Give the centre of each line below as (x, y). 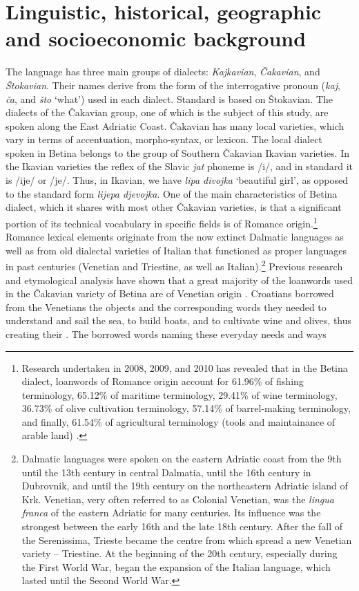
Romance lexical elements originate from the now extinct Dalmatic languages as (175, 237)
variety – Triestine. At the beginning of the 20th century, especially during (179, 553)
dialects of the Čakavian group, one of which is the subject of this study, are (167, 112)
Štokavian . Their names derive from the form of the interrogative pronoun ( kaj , (173, 85)
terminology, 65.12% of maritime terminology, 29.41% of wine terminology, (179, 394)
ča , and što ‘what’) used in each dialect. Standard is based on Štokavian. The (169, 98)
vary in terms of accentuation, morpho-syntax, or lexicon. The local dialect (164, 139)
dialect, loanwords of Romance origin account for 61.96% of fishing (163, 381)
